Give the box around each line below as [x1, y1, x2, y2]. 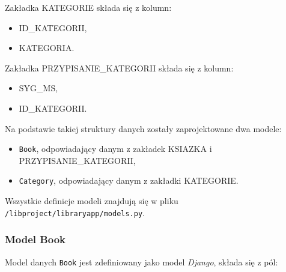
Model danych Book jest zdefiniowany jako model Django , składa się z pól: [5, 255, 278, 268]
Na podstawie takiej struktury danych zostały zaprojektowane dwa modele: [5, 122, 282, 134]
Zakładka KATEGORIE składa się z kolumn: [5, 1, 172, 13]
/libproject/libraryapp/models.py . [5, 206, 145, 219]
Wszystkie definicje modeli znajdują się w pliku [5, 195, 178, 207]
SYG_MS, [19, 82, 58, 94]
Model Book [5, 232, 66, 247]
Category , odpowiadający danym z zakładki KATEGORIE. [19, 174, 239, 187]
